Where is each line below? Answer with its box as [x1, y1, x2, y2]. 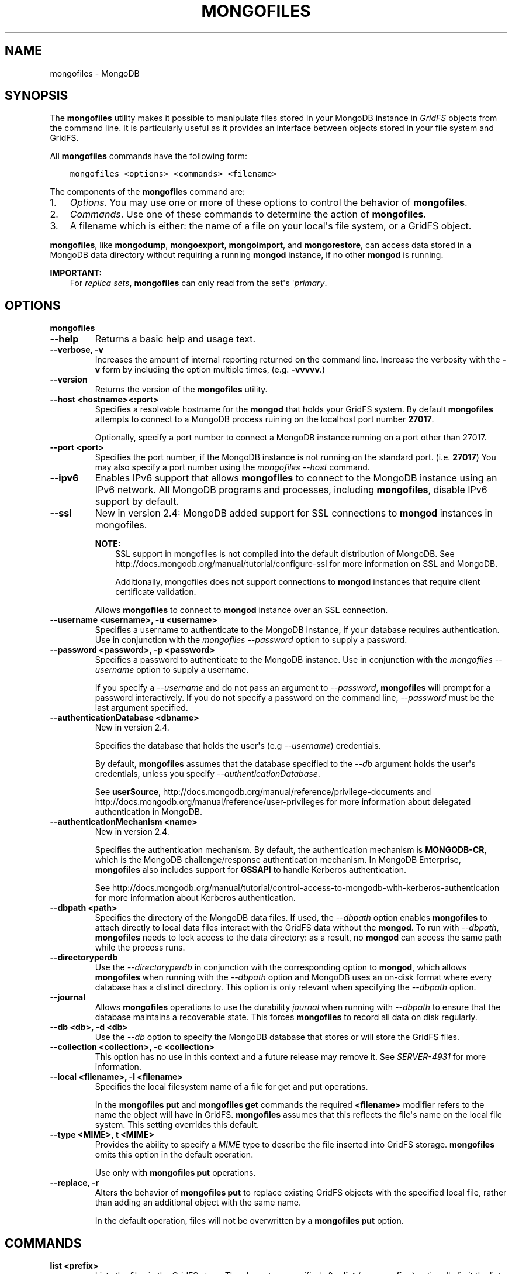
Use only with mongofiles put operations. [95, 1168, 256, 1178]
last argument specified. [95, 703, 188, 713]
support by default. [95, 495, 179, 508]
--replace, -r [50, 1177, 99, 1188]
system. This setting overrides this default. [95, 1120, 260, 1130]
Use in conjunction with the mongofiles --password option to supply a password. [95, 635, 407, 645]
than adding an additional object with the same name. [95, 1197, 302, 1208]
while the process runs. [95, 942, 185, 953]
